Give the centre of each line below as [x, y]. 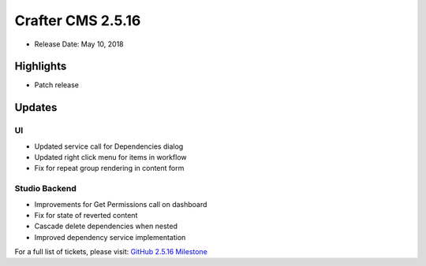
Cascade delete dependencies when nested [106, 226]
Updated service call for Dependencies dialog [109, 146]
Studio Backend [45, 189]
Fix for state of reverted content [86, 215]
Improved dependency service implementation [110, 237]
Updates [36, 107]
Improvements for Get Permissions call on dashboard [121, 204]
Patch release [56, 85]
